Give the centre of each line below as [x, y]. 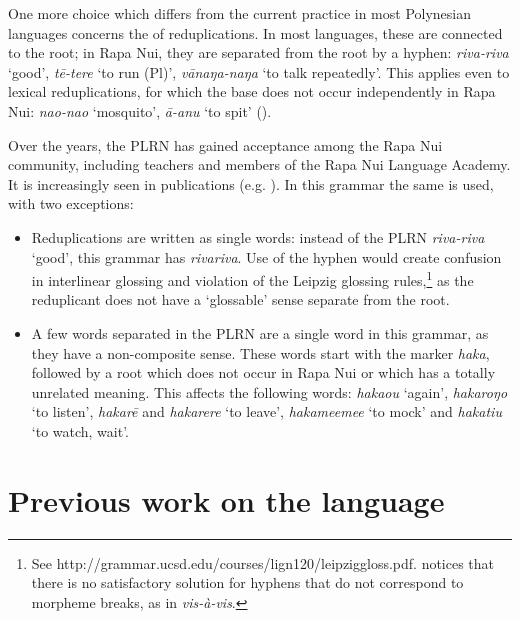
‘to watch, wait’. [80, 430]
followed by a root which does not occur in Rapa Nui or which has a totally [263, 372]
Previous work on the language [226, 499]
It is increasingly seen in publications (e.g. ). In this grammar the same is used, [251, 183]
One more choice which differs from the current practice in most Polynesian [240, 13]
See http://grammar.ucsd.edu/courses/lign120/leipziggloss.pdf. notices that [263, 562]
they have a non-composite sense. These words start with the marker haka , [260, 352]
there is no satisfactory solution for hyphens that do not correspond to [247, 582]
